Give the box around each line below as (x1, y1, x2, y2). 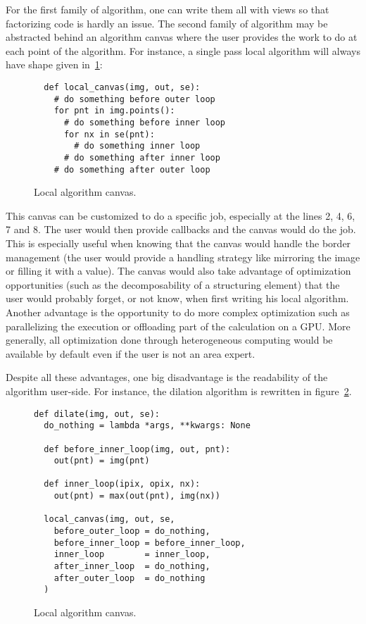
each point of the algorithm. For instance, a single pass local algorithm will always (6, 43, 360, 58)
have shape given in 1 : (6, 57, 103, 72)
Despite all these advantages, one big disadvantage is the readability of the (6, 370, 328, 385)
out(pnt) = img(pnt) (53, 456, 150, 466)
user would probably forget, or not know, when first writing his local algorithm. (6, 291, 349, 306)
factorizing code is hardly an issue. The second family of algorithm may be (6, 15, 328, 30)
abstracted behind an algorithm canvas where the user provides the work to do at (6, 30, 358, 44)
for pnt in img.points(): (53, 106, 175, 116)
